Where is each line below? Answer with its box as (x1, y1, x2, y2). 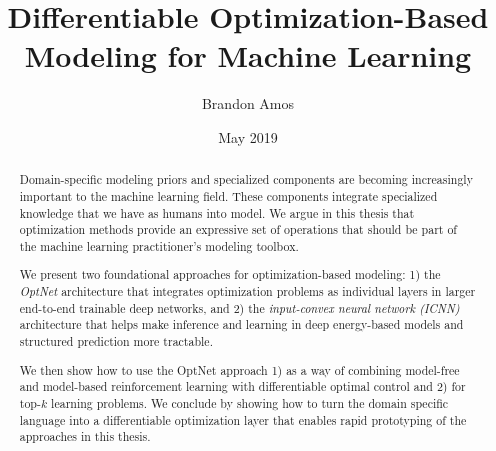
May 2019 (218, 126, 278, 147)
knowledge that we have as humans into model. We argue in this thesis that (19, 204, 415, 221)
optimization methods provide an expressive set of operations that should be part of (19, 221, 457, 238)
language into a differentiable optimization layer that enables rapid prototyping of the (19, 411, 467, 428)
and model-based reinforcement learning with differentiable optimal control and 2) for (19, 378, 466, 395)
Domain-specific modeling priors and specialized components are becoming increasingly (19, 171, 473, 188)
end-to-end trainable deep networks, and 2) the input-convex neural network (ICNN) (19, 299, 460, 316)
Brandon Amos (201, 93, 295, 114)
